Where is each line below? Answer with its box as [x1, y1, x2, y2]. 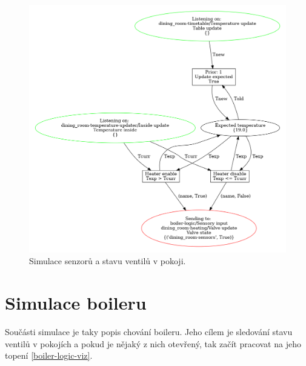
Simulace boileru [5, 290, 147, 315]
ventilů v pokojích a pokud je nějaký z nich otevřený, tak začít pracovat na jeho [5, 337, 301, 350]
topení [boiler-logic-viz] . [5, 349, 93, 362]
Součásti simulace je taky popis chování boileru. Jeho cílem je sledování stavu [5, 325, 293, 338]
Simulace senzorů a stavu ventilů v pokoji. [29, 255, 186, 267]
